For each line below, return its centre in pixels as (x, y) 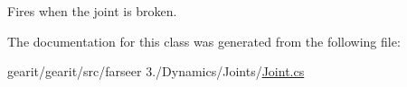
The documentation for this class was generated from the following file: (204, 41)
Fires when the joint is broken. (92, 11)
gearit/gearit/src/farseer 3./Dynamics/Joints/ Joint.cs (156, 71)
